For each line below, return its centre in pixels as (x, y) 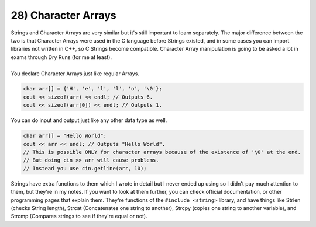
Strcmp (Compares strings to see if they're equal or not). (79, 216)
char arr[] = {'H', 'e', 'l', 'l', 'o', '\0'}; (92, 89)
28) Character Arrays (63, 15)
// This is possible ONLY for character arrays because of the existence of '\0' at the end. (162, 152)
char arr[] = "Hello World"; (65, 136)
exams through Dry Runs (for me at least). (61, 57)
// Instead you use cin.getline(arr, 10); (85, 168)
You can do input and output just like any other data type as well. (89, 120)
